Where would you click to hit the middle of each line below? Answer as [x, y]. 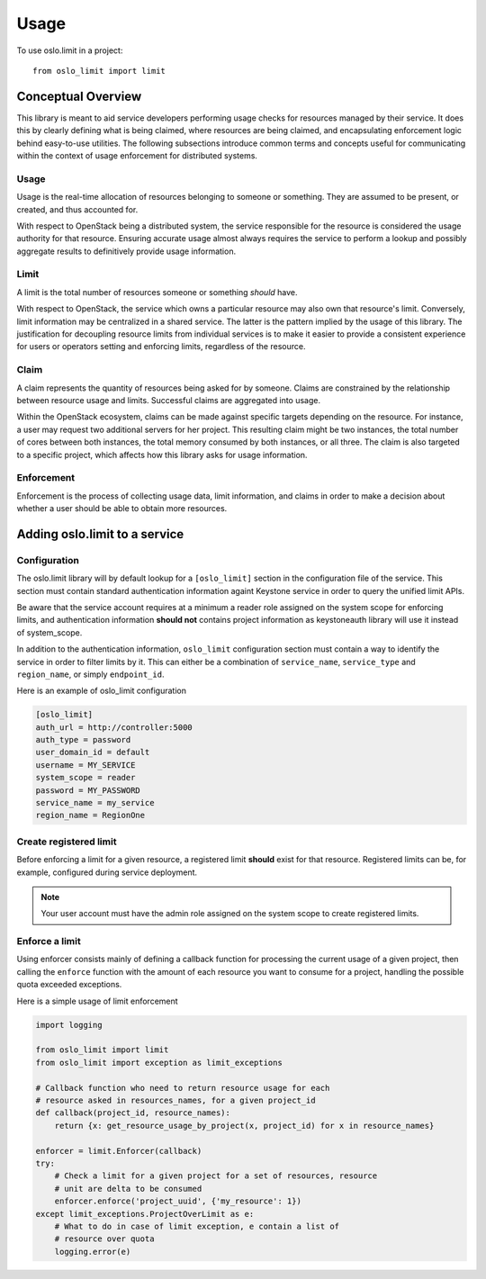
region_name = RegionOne [90, 815]
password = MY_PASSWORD [88, 790]
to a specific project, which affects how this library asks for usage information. [162, 455]
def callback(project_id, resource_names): [133, 1113]
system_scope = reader [85, 778]
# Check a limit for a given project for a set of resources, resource [216, 1176]
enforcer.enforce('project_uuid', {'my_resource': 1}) [178, 1201]
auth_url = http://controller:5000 [114, 727]
